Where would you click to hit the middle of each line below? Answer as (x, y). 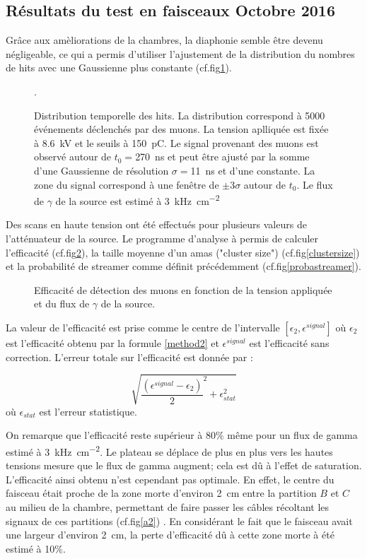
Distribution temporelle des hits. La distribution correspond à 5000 (180, 115)
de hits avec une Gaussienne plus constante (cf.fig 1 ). (119, 67)
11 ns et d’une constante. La (253, 170)
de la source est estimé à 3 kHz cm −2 (138, 200)
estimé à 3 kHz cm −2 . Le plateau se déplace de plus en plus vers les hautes (169, 450)
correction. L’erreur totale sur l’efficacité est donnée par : (129, 357)
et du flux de (62, 304)
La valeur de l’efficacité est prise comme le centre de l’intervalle (143, 327)
